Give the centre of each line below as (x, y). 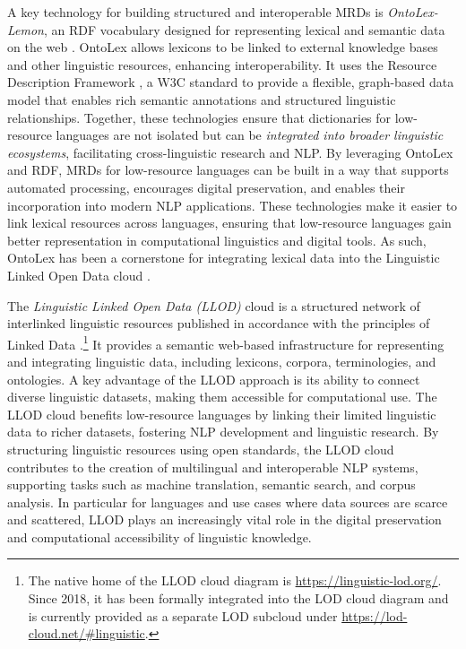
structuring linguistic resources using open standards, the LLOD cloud (201, 449)
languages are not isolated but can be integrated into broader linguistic (250, 135)
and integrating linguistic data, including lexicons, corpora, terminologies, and (222, 361)
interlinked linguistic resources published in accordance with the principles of (219, 323)
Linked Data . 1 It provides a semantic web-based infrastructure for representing (226, 342)
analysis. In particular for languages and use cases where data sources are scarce (228, 502)
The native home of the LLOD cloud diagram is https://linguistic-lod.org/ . (235, 580)
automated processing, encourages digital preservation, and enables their (206, 187)
